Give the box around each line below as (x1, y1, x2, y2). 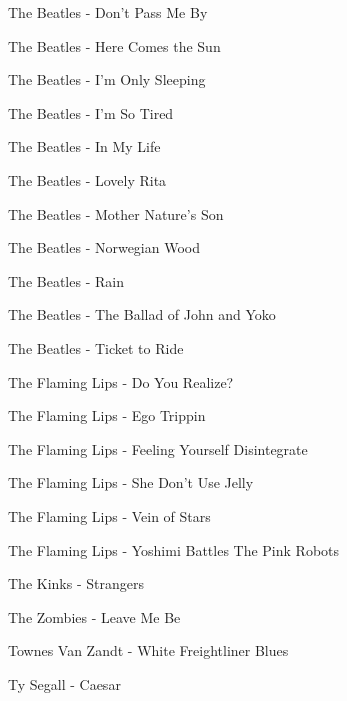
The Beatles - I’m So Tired (8, 102, 174, 123)
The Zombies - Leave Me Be (8, 606, 181, 627)
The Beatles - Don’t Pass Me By (8, 2, 208, 22)
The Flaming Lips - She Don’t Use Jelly (8, 472, 254, 493)
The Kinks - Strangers (8, 573, 144, 594)
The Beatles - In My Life (8, 136, 161, 157)
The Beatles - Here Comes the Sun (8, 35, 221, 56)
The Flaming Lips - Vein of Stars (8, 505, 211, 526)
